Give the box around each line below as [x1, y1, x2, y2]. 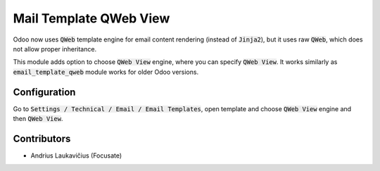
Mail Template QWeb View [13, 11, 170, 26]
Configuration [13, 86, 76, 98]
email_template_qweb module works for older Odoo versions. [13, 68, 199, 76]
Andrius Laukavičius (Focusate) [30, 151, 122, 160]
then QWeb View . [13, 115, 63, 123]
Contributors [13, 132, 71, 144]
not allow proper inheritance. [13, 44, 97, 53]
